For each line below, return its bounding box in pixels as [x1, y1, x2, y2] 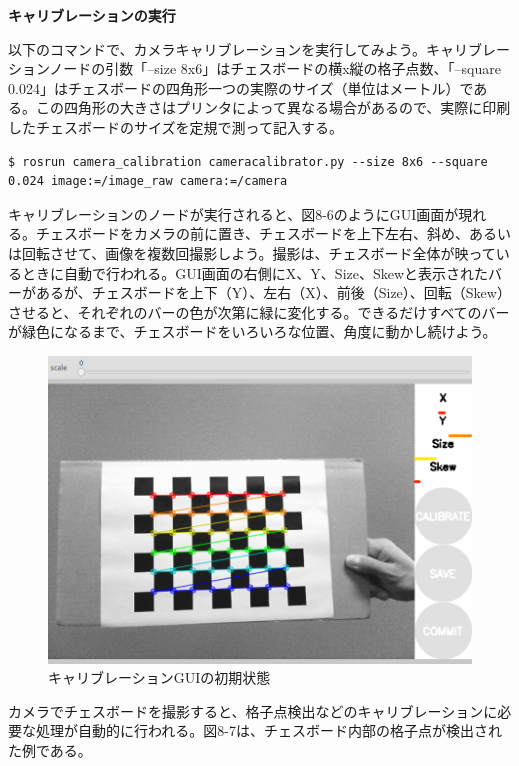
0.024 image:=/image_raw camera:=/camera [8, 174, 288, 189]
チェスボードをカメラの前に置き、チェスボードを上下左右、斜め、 [35, 223, 470, 244]
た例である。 [8, 740, 92, 761]
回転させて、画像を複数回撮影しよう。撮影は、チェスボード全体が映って [21, 242, 496, 263]
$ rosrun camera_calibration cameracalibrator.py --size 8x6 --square [8, 154, 488, 169]
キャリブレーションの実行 [8, 5, 176, 25]
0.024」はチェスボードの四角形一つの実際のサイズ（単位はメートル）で [8, 77, 474, 98]
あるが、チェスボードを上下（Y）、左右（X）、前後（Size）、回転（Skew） [35, 282, 511, 303]
